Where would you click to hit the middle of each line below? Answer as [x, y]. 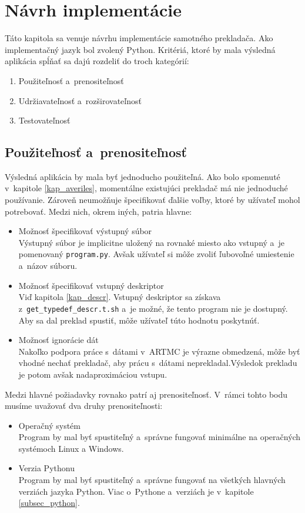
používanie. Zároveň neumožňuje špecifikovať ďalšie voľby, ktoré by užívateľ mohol [152, 200]
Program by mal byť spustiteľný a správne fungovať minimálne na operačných [160, 437]
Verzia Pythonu [46, 468]
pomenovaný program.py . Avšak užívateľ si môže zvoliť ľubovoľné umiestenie [156, 254]
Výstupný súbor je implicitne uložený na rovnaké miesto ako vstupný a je [152, 242]
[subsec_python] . [49, 503]
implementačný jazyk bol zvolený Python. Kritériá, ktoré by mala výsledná [140, 49]
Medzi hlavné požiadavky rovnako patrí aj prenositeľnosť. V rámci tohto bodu [146, 394]
